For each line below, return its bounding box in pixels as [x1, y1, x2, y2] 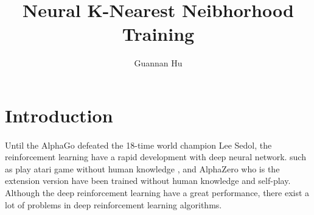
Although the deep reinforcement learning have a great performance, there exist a [5, 186, 310, 199]
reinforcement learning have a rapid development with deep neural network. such [5, 150, 306, 163]
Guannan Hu [134, 57, 183, 69]
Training [122, 21, 195, 46]
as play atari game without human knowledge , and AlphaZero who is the [5, 162, 280, 175]
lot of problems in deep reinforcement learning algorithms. [5, 198, 222, 211]
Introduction [5, 102, 113, 127]
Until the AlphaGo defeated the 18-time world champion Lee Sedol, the [5, 138, 272, 151]
